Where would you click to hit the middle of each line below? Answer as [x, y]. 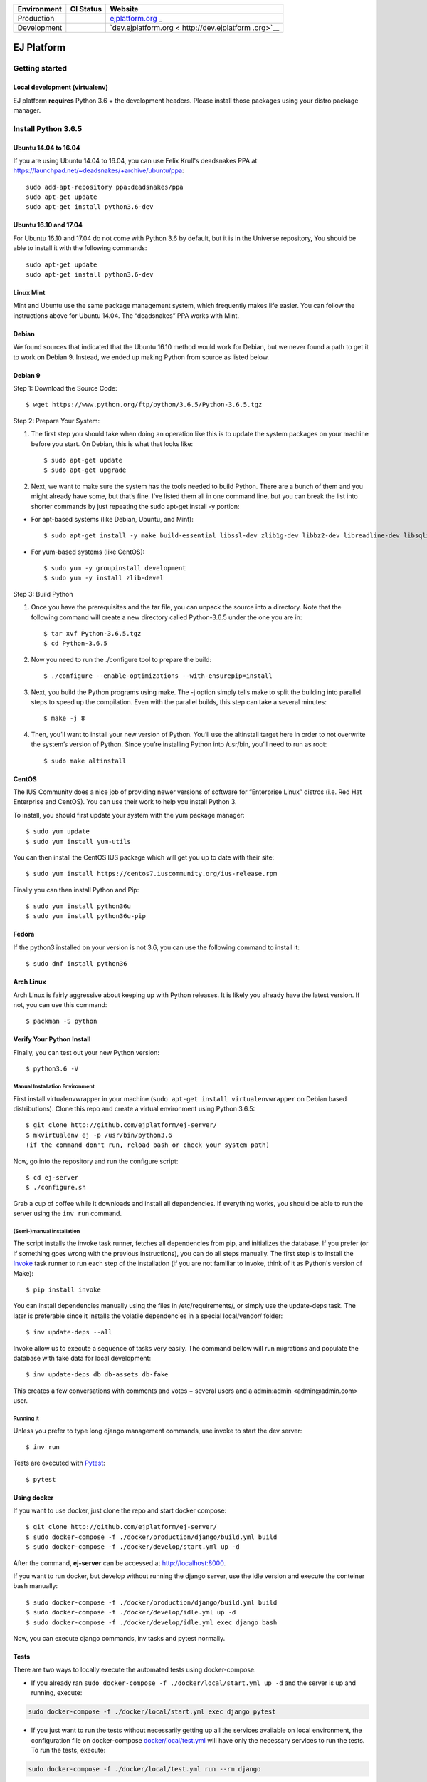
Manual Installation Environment [54, 1086]
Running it [26, 1418]
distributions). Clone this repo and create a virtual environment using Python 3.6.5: [134, 1108]
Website [124, 9]
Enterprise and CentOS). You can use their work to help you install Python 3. [125, 802]
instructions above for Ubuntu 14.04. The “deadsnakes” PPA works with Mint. [126, 315]
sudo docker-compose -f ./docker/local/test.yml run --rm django [144, 1769]
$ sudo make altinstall [85, 761]
